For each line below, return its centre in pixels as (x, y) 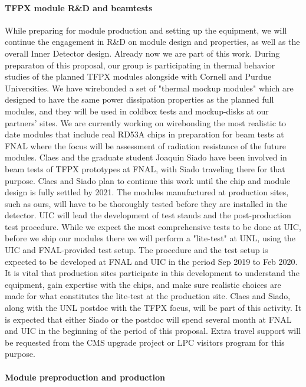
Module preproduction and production (85, 377)
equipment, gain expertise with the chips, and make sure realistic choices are (143, 284)
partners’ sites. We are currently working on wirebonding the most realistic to (146, 122)
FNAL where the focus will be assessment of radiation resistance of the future (146, 145)
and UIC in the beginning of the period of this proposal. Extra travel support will (153, 331)
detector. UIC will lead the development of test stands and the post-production (148, 215)
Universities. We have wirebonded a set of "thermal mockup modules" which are (149, 88)
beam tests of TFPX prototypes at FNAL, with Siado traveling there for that (145, 168)
